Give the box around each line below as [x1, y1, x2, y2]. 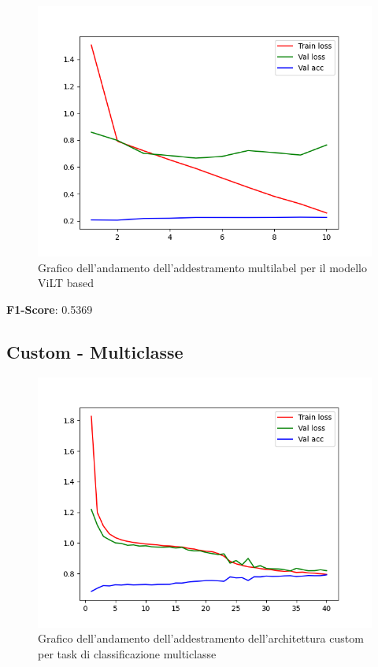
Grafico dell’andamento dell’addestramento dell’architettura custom [38, 630, 364, 647]
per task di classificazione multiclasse [38, 645, 217, 661]
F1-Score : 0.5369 [6, 300, 93, 317]
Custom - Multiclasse [6, 339, 183, 363]
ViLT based [38, 275, 94, 291]
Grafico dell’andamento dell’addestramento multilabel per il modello [38, 259, 367, 275]
